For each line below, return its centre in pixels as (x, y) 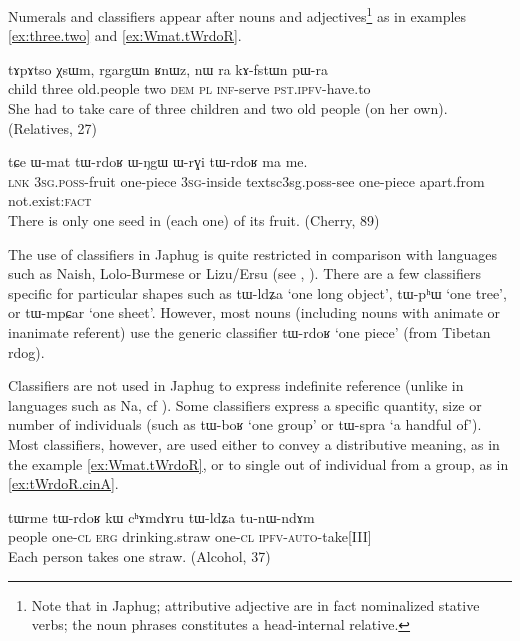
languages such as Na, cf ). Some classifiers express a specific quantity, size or (245, 404)
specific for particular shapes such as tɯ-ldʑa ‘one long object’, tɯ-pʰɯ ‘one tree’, (257, 292)
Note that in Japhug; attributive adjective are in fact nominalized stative (255, 604)
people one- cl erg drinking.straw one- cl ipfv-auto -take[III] (190, 536)
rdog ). (26, 351)
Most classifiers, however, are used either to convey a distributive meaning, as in (254, 443)
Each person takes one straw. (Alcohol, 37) (139, 555)
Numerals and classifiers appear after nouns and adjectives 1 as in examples (237, 14)
